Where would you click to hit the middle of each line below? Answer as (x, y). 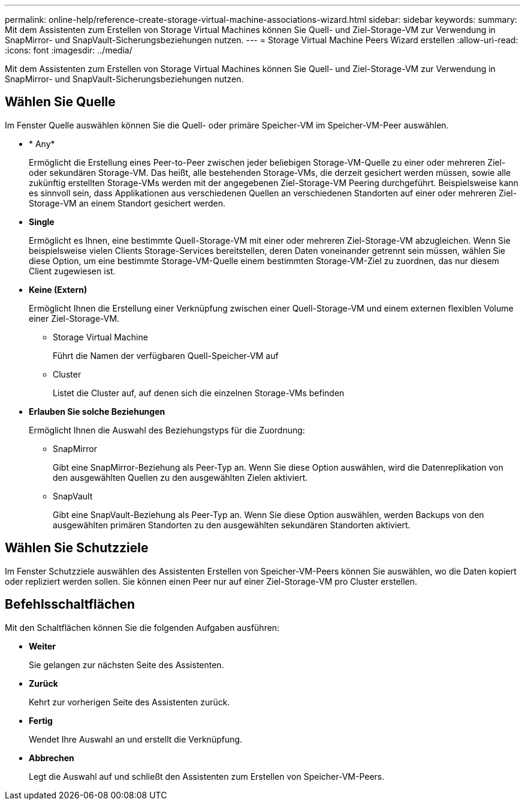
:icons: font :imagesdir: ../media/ (69, 50)
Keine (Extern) (58, 289)
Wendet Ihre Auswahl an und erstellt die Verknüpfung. (136, 739)
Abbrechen (52, 758)
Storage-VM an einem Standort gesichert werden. (127, 203)
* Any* (42, 143)
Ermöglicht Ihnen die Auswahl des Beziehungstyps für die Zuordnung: (167, 430)
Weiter (42, 646)
